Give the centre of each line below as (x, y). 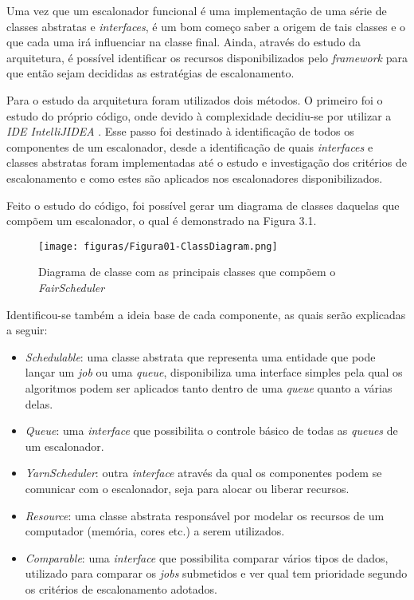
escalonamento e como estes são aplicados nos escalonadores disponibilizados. (195, 178)
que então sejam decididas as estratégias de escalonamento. (150, 73)
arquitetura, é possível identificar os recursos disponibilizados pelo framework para (207, 57)
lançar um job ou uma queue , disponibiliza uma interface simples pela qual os (214, 372)
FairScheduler (72, 287)
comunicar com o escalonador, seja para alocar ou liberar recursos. (187, 488)
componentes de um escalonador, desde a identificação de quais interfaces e (190, 146)
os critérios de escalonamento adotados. (121, 588)
